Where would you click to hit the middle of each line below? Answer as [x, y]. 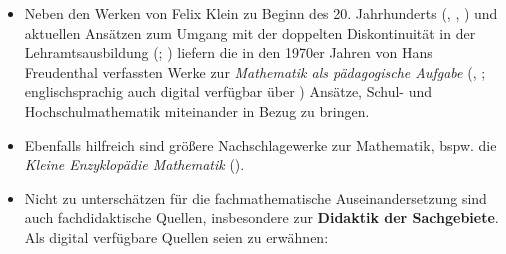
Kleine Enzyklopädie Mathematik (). [134, 164]
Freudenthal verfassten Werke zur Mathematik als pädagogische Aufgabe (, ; [255, 71]
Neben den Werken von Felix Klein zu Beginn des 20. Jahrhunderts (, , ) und [261, 13]
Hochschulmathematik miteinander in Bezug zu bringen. [197, 110]
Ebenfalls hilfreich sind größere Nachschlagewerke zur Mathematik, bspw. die [260, 144]
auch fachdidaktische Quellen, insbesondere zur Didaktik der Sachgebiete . [261, 217]
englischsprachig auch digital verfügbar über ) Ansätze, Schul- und [228, 91]
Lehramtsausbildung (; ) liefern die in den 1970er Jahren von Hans [228, 52]
